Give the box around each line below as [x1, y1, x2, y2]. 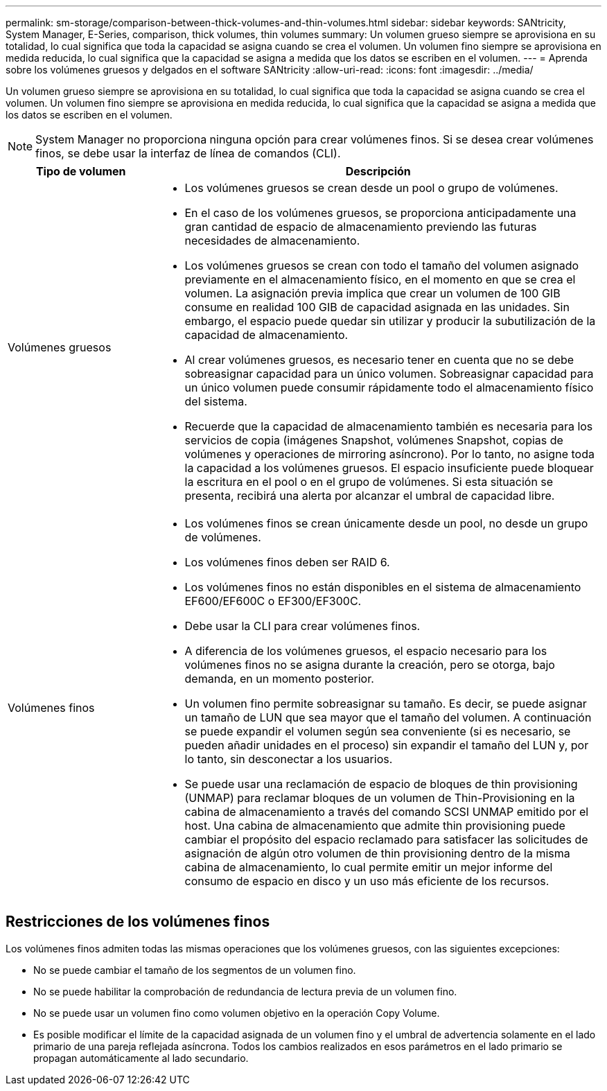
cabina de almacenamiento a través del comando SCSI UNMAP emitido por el [184, 805, 589, 819]
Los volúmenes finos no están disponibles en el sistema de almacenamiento [184, 580, 581, 594]
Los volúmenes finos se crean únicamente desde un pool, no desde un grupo [184, 516, 588, 530]
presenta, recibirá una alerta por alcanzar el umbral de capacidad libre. [184, 489, 555, 503]
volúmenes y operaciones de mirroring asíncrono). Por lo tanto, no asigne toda [184, 447, 595, 461]
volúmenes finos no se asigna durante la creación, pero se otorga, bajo [184, 658, 555, 672]
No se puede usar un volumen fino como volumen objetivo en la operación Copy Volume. [33, 1006, 440, 1019]
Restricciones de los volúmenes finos [6, 913, 270, 931]
